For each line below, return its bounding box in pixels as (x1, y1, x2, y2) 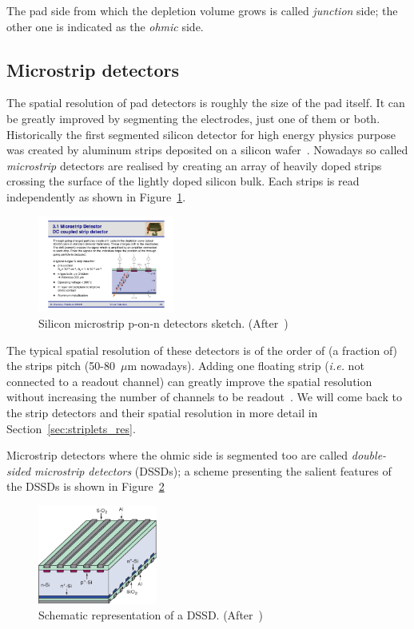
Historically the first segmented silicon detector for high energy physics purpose (6, 125, 396, 142)
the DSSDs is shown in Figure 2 (6, 478, 165, 495)
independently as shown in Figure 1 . (6, 188, 186, 205)
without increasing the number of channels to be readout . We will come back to (6, 388, 402, 405)
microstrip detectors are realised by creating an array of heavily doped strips (6, 157, 382, 173)
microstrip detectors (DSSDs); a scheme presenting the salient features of (34, 462, 392, 479)
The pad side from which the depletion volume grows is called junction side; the (6, 2, 398, 18)
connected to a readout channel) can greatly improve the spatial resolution (6, 372, 372, 389)
